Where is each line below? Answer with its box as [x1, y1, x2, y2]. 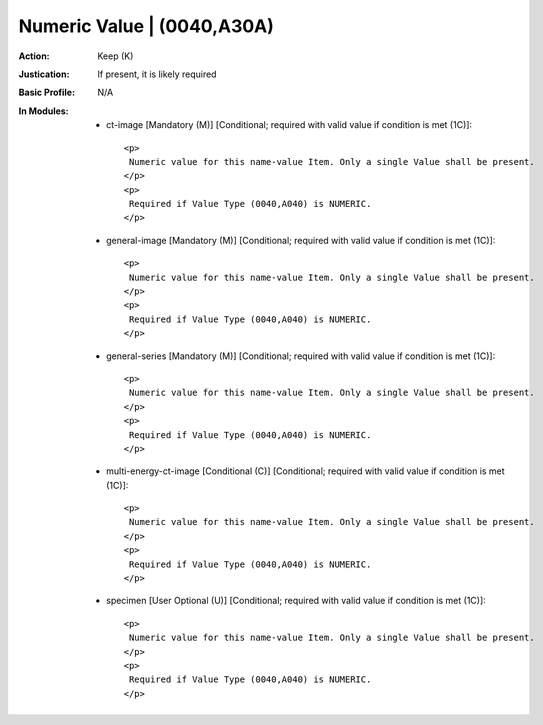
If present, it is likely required [97, 68, 217, 80]
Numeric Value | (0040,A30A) [18, 15, 275, 37]
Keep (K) [97, 50, 134, 62]
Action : [18, 50, 50, 62]
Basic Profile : [18, 86, 75, 99]
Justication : [18, 68, 70, 80]
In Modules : [18, 105, 69, 117]
